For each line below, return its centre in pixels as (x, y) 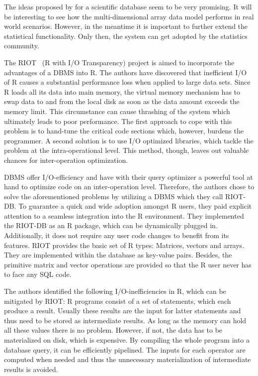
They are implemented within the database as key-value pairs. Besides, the (118, 255)
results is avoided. (31, 369)
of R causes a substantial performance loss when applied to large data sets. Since (127, 82)
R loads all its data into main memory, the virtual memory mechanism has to (122, 91)
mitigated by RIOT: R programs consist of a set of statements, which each (118, 301)
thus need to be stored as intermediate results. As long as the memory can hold (125, 320)
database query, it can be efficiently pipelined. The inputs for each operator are (125, 349)
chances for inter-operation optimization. (66, 160)
